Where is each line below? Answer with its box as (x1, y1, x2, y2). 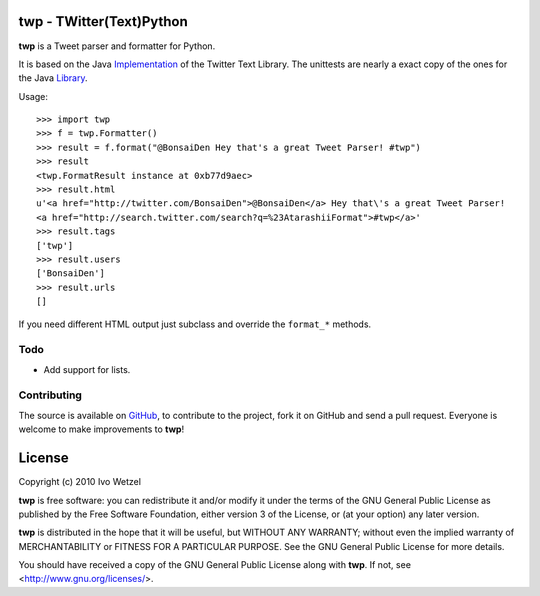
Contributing (18, 388, 82, 402)
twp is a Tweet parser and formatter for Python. (18, 40, 216, 52)
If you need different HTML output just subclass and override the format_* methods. (18, 318, 372, 330)
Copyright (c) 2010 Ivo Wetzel (18, 476, 142, 488)
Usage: (18, 90, 49, 102)
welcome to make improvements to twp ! (18, 423, 185, 435)
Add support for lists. (43, 363, 131, 375)
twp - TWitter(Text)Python (18, 13, 189, 30)
